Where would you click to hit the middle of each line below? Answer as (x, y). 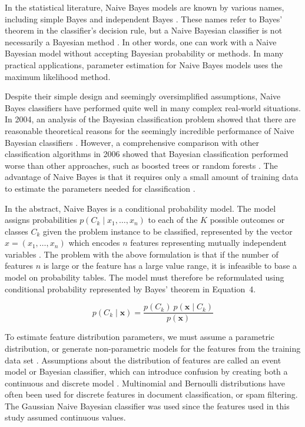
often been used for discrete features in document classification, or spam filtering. (151, 394)
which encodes (94, 243)
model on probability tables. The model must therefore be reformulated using (145, 277)
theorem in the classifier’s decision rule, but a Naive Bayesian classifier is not (144, 30)
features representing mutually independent (208, 243)
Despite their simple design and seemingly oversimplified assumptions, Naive (143, 96)
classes (16, 231)
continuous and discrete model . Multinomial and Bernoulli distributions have (145, 383)
